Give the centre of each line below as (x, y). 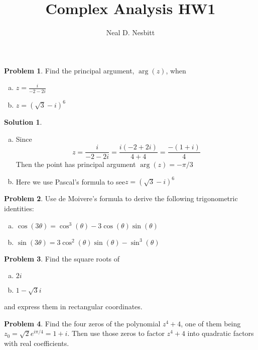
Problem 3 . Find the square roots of (62, 258)
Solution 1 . (23, 122)
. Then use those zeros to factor (116, 333)
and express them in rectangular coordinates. (73, 307)
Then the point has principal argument (76, 164)
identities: (19, 208)
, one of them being (211, 323)
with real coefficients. (37, 343)
